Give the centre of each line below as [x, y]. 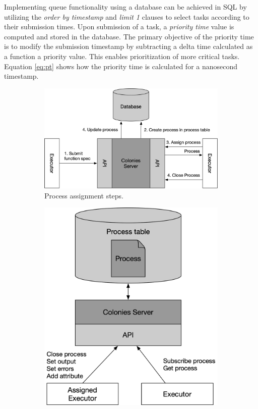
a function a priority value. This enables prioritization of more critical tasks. [122, 56]
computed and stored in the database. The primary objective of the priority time [129, 36]
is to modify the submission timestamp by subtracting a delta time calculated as [128, 46]
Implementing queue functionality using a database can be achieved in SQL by [125, 7]
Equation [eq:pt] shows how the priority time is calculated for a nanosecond [121, 66]
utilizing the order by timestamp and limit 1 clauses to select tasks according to [127, 16]
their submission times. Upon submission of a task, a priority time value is [119, 27]
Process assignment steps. [84, 195]
